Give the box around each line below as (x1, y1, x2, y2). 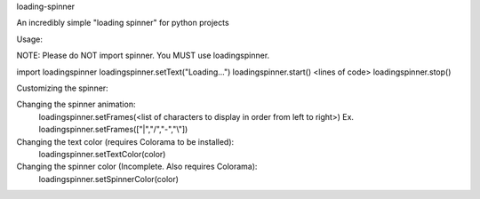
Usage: (16, 34, 44, 44)
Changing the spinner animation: (16, 99, 136, 110)
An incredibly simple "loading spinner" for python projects (16, 18, 230, 28)
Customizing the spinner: (16, 83, 108, 93)
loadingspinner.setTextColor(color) (38, 148, 166, 159)
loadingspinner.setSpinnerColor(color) (38, 173, 180, 184)
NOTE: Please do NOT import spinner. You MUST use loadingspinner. (16, 50, 270, 61)
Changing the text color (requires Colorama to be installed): (16, 136, 235, 147)
